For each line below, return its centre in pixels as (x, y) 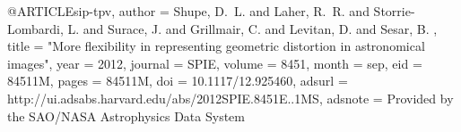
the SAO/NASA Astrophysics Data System (126, 115)
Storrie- (394, 11)
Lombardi (34, 28)
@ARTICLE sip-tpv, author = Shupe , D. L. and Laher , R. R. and (188, 11)
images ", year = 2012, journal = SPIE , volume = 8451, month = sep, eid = (215, 63)
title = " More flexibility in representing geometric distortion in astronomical (216, 46)
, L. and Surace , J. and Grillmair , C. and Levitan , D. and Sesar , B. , (248, 28)
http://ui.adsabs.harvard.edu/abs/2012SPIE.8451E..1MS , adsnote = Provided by (230, 98)
